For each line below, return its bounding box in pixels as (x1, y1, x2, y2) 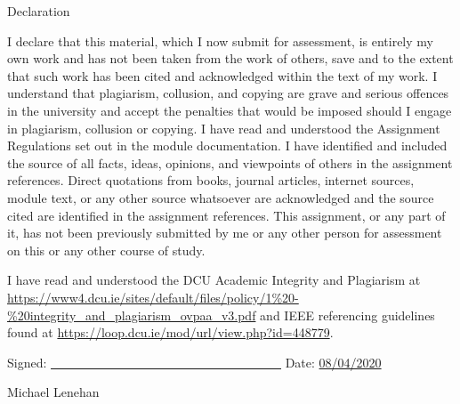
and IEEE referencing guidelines (260, 305, 435, 324)
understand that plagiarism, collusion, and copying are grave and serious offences (7, 84, 449, 102)
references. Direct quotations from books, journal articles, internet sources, (7, 171, 415, 190)
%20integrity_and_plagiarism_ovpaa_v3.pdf (7, 305, 256, 324)
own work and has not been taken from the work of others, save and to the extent (7, 49, 454, 68)
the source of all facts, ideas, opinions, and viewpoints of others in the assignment (7, 153, 453, 172)
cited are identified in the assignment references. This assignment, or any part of (7, 206, 446, 224)
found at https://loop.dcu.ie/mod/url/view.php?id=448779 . (7, 323, 334, 342)
